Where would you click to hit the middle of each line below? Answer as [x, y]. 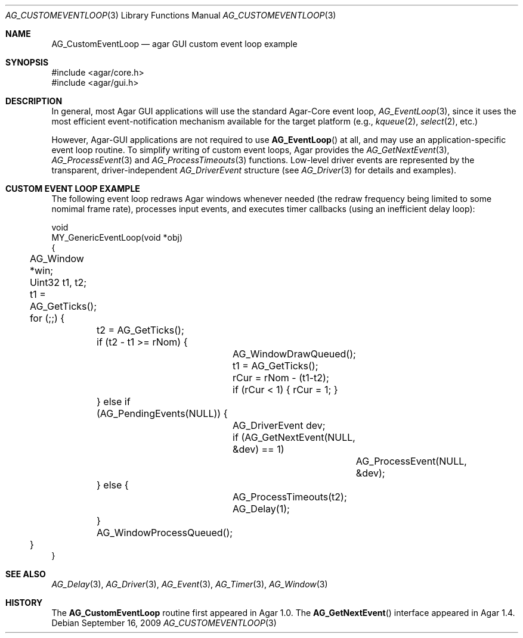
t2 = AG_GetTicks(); [140, 330]
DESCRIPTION [34, 101]
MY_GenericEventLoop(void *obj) [117, 237]
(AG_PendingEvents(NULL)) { [162, 413]
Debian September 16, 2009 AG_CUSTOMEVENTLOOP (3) [164, 623]
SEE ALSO [26, 574]
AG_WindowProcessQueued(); [165, 533]
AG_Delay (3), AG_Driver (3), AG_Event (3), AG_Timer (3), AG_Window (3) [190, 584]
